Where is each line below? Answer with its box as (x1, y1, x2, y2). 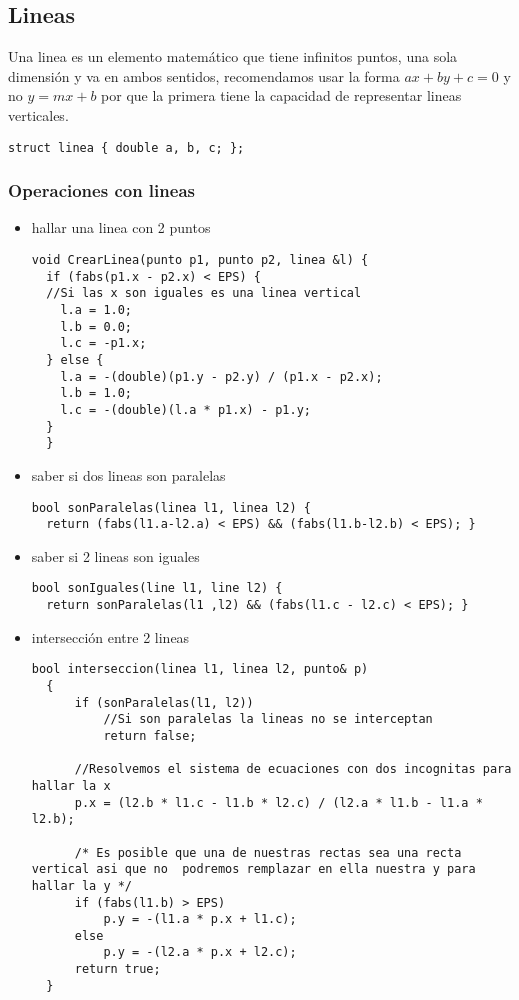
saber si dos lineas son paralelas (31, 464, 226, 485)
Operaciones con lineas (8, 178, 195, 203)
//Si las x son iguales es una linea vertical (46, 286, 362, 301)
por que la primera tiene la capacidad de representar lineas (101, 85, 462, 106)
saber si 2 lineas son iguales (31, 545, 200, 566)
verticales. (8, 104, 69, 125)
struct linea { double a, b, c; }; (8, 140, 245, 155)
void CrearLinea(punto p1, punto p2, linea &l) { (31, 253, 369, 268)
